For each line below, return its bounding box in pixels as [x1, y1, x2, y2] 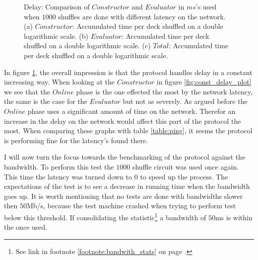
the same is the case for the [4, 96, 87, 106]
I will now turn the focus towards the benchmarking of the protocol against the [4, 152, 246, 162]
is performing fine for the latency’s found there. [4, 135, 148, 145]
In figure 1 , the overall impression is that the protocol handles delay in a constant [4, 67, 253, 77]
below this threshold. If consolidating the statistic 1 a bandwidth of [4, 210, 206, 222]
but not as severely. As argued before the [123, 96, 248, 106]
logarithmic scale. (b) [24, 30, 89, 41]
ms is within [215, 212, 253, 222]
